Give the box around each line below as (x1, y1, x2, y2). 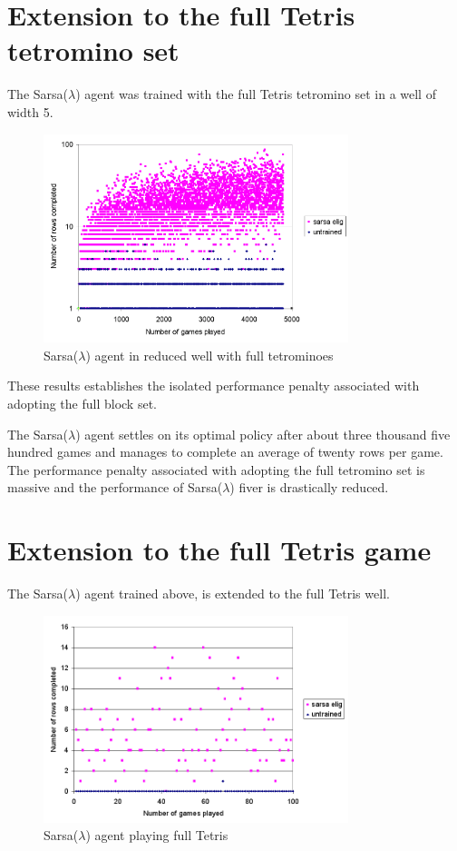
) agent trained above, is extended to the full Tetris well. (75, 584, 390, 603)
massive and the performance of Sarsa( (7, 478, 223, 497)
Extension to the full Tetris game (7, 531, 432, 569)
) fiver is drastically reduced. (229, 478, 389, 497)
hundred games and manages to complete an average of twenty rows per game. (7, 442, 443, 461)
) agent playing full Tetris (85, 826, 228, 845)
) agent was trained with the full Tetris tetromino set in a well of (75, 84, 436, 104)
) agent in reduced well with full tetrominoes (85, 345, 334, 364)
